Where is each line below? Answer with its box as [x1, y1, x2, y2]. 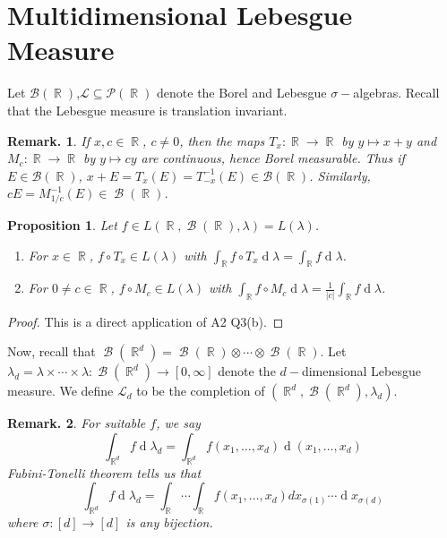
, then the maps [179, 131, 265, 149]
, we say [156, 414, 201, 432]
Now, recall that [7, 342, 96, 361]
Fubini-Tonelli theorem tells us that [7, 463, 202, 482]
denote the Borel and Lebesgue [157, 83, 327, 102]
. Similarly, [309, 166, 371, 184]
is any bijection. [125, 513, 213, 532]
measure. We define [7, 381, 114, 400]
